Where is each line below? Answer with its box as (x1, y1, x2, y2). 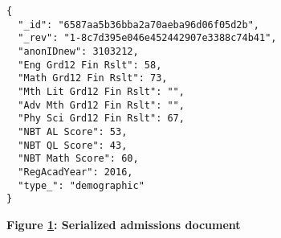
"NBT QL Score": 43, (18, 139, 128, 151)
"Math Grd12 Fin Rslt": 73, (18, 72, 168, 84)
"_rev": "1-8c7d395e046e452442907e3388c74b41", (18, 32, 277, 44)
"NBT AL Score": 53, (18, 125, 128, 137)
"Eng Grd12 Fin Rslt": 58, (18, 59, 162, 71)
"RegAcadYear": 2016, (18, 166, 133, 178)
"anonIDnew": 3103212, (18, 45, 139, 57)
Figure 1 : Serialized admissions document (6, 215, 241, 232)
